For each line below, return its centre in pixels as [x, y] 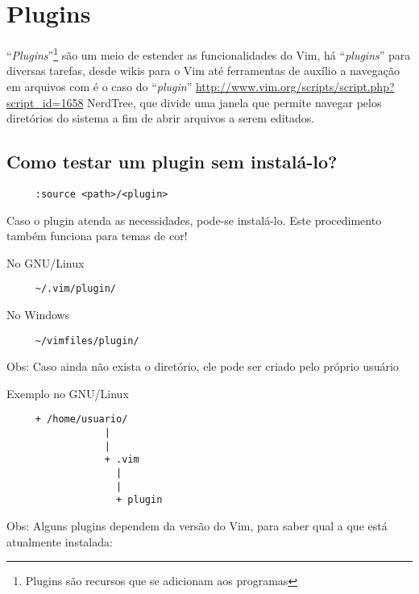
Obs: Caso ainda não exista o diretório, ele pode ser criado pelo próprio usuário [203, 366]
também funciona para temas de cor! [97, 236]
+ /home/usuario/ [81, 420]
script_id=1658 [45, 102]
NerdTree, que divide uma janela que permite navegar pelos [234, 102]
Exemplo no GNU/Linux [68, 393]
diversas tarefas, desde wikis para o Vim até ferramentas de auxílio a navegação [203, 71]
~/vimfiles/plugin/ [87, 341]
